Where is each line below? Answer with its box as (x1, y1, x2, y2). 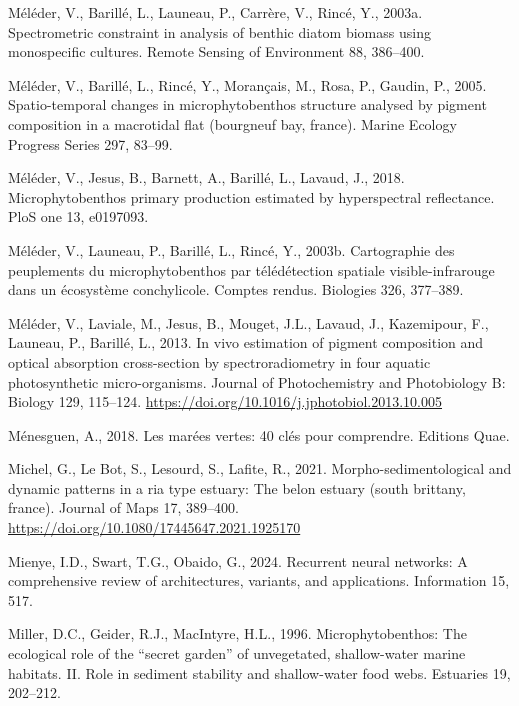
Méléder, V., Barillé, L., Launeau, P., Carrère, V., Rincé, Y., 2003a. (8, 2, 423, 22)
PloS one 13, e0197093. (8, 206, 149, 227)
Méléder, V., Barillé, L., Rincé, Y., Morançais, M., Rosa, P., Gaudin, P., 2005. (8, 74, 487, 95)
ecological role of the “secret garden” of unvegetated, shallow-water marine (8, 643, 466, 664)
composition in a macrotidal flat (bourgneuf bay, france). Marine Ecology (8, 113, 457, 134)
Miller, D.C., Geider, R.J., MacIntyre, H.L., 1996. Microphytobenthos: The (8, 623, 467, 644)
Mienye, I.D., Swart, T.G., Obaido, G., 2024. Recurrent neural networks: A (8, 550, 468, 571)
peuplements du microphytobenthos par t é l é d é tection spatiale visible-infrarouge (8, 259, 495, 280)
